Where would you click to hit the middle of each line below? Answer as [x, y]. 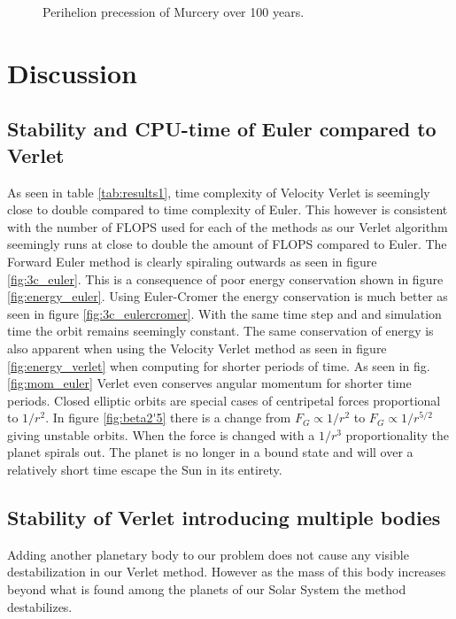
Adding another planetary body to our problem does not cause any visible [208, 554]
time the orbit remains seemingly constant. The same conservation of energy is [220, 331]
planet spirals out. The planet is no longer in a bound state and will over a [210, 452]
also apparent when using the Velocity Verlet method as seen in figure [197, 348]
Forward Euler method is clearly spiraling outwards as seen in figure [192, 261]
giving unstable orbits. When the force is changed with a [161, 434]
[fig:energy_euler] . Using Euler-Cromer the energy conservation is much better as [228, 296]
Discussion [72, 72]
